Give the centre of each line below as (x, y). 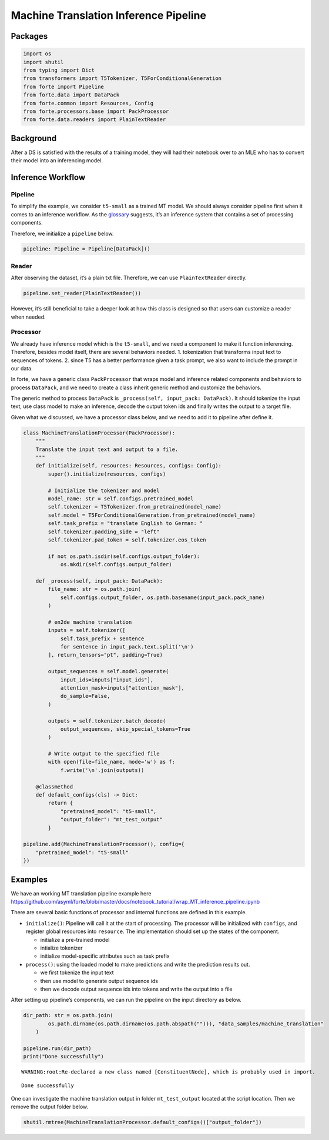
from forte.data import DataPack (71, 95)
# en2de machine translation (90, 622)
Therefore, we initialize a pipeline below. (62, 233)
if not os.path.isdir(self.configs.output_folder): (124, 556)
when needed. (28, 317)
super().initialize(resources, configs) (107, 474)
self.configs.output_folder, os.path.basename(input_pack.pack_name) (163, 597)
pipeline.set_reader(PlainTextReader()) (82, 293)
